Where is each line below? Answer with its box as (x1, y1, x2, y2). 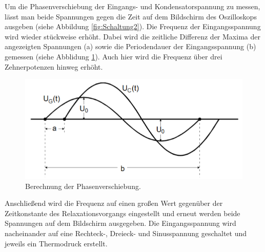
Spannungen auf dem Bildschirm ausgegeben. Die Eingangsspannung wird (5, 218, 236, 228)
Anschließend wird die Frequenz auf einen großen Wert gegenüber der (5, 198, 223, 208)
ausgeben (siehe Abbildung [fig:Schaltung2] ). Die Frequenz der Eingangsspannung (5, 21, 261, 32)
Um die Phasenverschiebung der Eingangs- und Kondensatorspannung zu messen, (5, 1, 260, 11)
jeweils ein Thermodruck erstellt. (5, 238, 108, 248)
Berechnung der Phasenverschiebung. (25, 180, 141, 191)
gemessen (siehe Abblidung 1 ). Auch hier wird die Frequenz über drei (5, 51, 222, 61)
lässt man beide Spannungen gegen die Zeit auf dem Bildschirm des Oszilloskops (5, 11, 257, 22)
